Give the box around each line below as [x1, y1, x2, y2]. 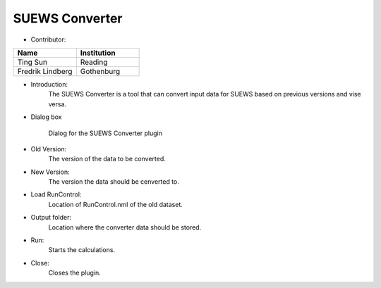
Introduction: [30, 80, 68, 88]
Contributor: [30, 35, 66, 44]
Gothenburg [80, 66, 121, 76]
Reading [80, 57, 108, 67]
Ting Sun [17, 57, 47, 67]
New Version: [30, 168, 70, 176]
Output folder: [30, 213, 72, 222]
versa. [48, 99, 67, 108]
